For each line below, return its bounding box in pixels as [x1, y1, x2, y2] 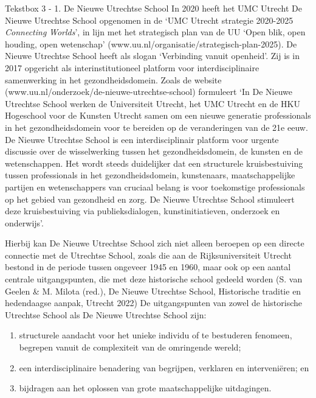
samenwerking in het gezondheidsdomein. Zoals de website [5, 73, 222, 86]
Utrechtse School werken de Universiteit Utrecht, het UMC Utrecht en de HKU [5, 97, 301, 110]
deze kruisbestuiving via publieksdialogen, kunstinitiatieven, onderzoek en [5, 204, 280, 217]
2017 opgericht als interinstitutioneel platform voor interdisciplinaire [5, 61, 259, 74]
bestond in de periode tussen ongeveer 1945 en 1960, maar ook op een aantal [5, 260, 291, 273]
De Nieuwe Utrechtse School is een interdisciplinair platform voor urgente [5, 133, 279, 145]
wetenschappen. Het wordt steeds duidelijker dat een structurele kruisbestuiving [5, 156, 303, 169]
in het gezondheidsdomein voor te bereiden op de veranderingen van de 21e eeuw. [5, 120, 308, 133]
